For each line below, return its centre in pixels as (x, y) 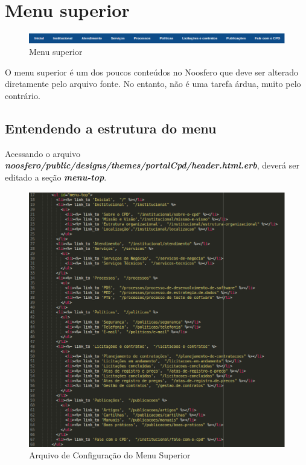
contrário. (23, 96)
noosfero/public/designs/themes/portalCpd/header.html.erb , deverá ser (152, 165)
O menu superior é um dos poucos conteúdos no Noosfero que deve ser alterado (151, 72)
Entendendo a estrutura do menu (111, 128)
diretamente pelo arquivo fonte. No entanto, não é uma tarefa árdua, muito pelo (153, 84)
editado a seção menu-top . (56, 177)
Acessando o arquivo (43, 153)
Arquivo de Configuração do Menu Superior (110, 455)
